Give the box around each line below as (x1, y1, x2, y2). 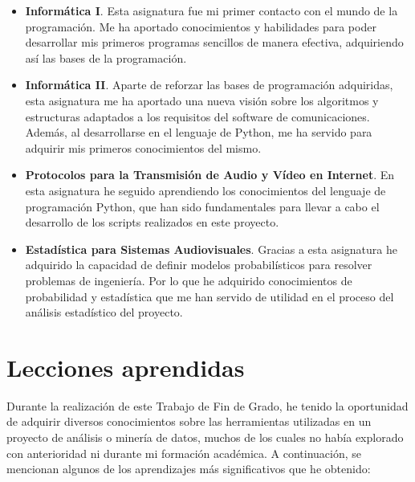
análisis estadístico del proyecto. (25, 304, 183, 321)
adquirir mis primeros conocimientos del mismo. (25, 139, 262, 156)
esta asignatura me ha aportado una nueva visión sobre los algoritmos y (25, 92, 379, 108)
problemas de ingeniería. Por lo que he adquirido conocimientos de (25, 272, 352, 288)
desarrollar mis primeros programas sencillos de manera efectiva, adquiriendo (25, 34, 404, 51)
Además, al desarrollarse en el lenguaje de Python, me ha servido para (25, 124, 372, 141)
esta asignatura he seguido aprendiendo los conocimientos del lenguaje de (25, 182, 386, 198)
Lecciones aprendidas (6, 350, 245, 383)
